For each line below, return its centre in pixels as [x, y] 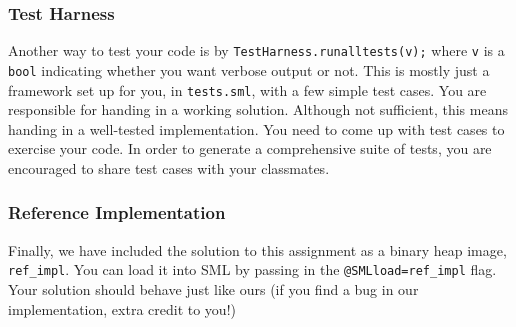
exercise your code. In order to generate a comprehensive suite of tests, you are [250, 148]
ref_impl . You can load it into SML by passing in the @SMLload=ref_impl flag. [252, 269]
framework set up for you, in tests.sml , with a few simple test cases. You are [247, 89]
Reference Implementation [117, 212]
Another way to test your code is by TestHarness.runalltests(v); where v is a [256, 50]
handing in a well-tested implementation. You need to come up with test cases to [256, 128]
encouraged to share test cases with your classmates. [169, 167]
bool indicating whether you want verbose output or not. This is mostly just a [249, 69]
